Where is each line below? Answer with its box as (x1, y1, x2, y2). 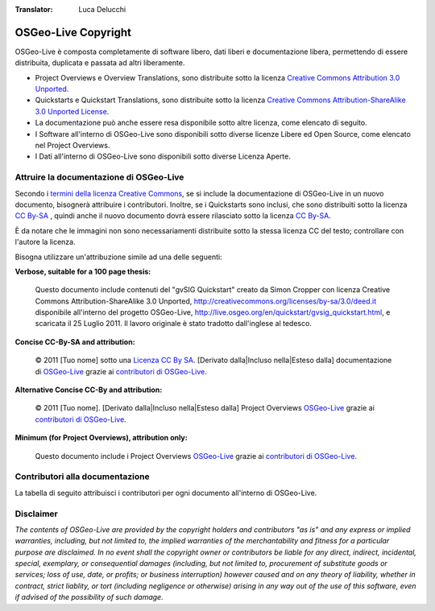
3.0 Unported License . (35, 106, 110, 116)
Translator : (14, 5, 53, 14)
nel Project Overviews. (35, 141, 110, 151)
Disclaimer (14, 508, 58, 519)
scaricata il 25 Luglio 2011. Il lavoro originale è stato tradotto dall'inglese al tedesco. (35, 319, 312, 328)
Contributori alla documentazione (14, 471, 150, 482)
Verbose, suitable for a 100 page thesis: (14, 266, 151, 276)
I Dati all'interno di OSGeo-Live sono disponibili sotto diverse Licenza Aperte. (35, 151, 292, 161)
